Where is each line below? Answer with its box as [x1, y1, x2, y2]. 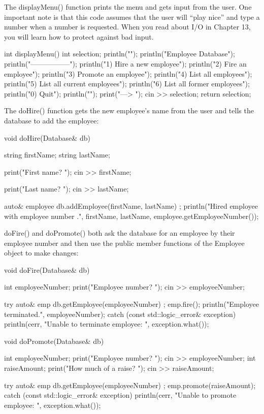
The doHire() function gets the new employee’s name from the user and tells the [4, 105, 254, 116]
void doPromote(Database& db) [4, 335, 104, 346]
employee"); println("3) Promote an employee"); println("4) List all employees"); [4, 68, 252, 79]
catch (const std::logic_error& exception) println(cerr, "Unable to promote [4, 390, 237, 400]
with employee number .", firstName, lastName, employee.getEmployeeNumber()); [4, 210, 259, 221]
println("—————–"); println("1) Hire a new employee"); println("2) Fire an [4, 58, 247, 69]
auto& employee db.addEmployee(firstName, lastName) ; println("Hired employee [4, 200, 258, 211]
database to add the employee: [4, 115, 99, 125]
